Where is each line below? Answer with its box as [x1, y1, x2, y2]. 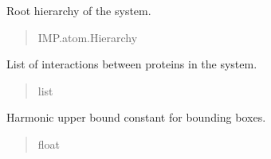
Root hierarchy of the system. [6, 2, 151, 18]
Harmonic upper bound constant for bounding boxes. [6, 109, 266, 126]
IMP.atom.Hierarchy [37, 29, 138, 45]
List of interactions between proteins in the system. [6, 56, 257, 72]
